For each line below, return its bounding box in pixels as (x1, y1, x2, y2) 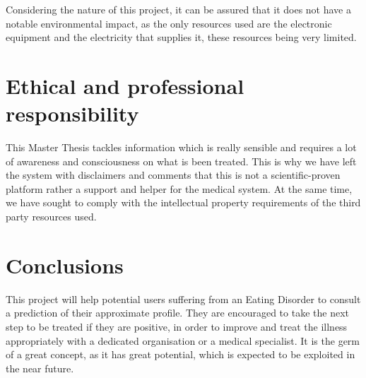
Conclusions (6, 250, 124, 279)
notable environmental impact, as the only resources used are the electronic (6, 16, 332, 30)
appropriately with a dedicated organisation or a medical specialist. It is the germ (6, 333, 360, 348)
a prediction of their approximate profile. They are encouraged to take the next (6, 305, 349, 320)
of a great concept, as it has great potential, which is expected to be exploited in (6, 347, 355, 362)
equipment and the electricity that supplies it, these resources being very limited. (6, 30, 357, 45)
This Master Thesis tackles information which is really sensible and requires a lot (6, 140, 357, 155)
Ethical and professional (6, 71, 244, 100)
